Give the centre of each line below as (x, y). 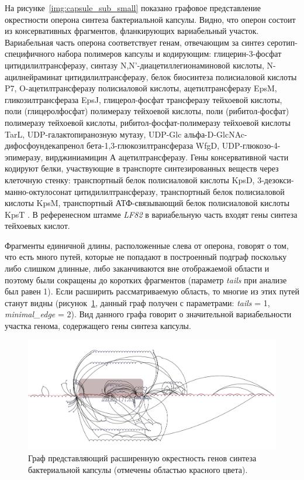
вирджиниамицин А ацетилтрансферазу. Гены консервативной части (167, 157)
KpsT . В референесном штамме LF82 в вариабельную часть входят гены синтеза (151, 214)
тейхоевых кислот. (37, 226)
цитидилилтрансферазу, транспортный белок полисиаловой (179, 191)
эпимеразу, (24, 157)
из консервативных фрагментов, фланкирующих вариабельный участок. (132, 31)
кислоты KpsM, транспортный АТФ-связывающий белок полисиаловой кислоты (147, 203)
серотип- (282, 42)
